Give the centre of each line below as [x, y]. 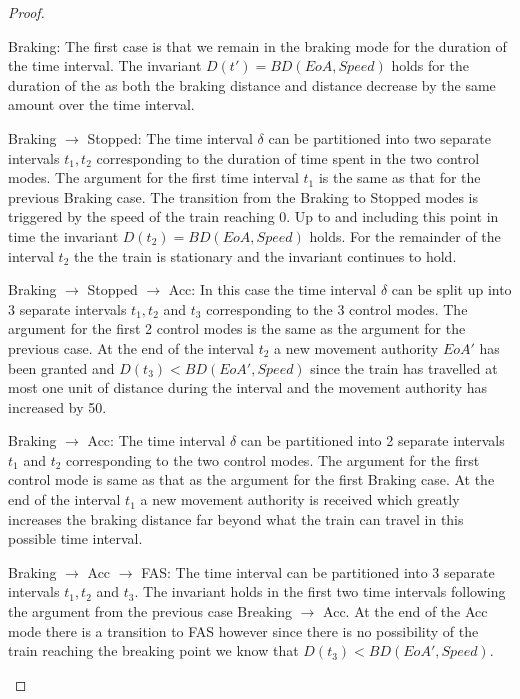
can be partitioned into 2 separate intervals [372, 440]
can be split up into [451, 289]
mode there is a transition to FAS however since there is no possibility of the [243, 630]
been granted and [61, 367]
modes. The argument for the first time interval [153, 177]
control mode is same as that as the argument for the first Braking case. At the [251, 479]
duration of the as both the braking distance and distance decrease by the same [252, 84]
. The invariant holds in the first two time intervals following [320, 591]
